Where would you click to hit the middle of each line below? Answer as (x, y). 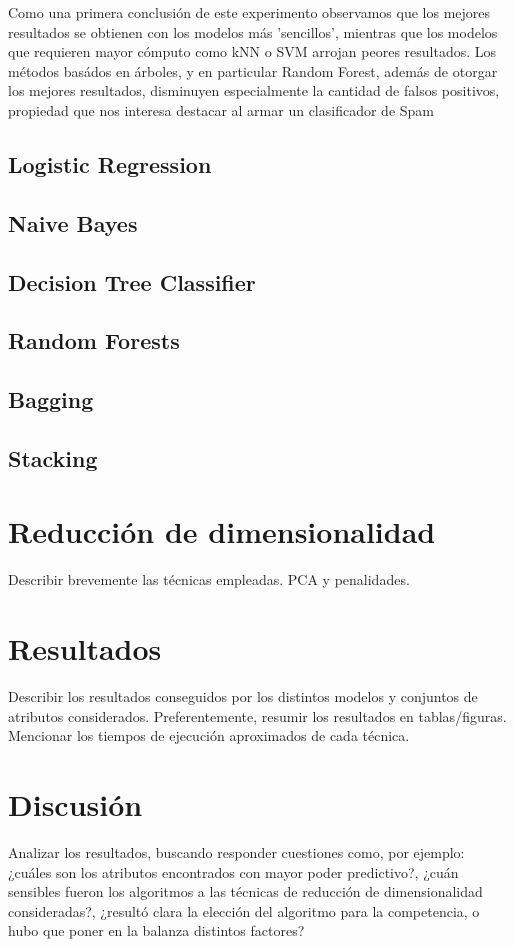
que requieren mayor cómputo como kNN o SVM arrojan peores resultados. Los (252, 51)
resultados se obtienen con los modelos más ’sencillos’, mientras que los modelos (253, 31)
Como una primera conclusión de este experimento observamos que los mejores (249, 12)
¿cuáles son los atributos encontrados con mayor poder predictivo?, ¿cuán (233, 871)
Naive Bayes (73, 222)
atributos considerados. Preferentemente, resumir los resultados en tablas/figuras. (257, 715)
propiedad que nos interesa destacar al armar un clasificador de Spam (221, 109)
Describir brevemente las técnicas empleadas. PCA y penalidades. (209, 579)
